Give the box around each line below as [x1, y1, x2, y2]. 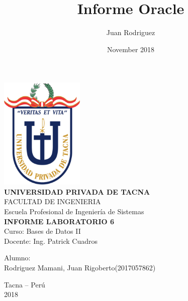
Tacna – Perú [4, 279, 45, 289]
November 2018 [107, 44, 155, 54]
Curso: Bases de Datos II [4, 226, 81, 236]
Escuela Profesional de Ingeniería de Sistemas [4, 206, 144, 216]
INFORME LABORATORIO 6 [4, 216, 115, 226]
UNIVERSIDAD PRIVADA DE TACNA [4, 186, 150, 197]
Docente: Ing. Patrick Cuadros [4, 235, 98, 246]
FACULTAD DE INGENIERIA [4, 196, 101, 207]
